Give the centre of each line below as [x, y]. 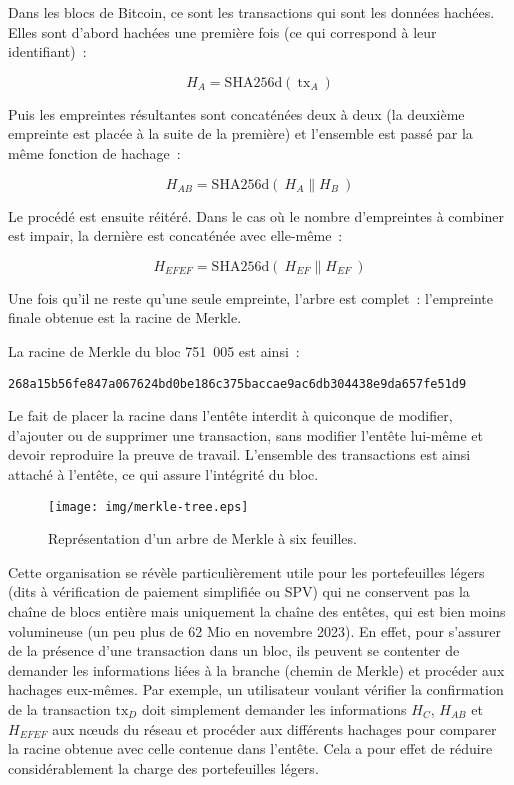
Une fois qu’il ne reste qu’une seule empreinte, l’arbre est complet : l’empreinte [251, 297]
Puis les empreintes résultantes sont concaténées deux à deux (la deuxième [236, 113]
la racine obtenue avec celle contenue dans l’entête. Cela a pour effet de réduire [250, 748]
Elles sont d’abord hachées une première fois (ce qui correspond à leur [222, 31]
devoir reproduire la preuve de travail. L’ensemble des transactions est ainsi [239, 454]
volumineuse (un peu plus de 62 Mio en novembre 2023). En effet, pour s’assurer [255, 630]
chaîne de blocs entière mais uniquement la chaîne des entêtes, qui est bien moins [257, 611]
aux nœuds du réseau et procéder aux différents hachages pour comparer [274, 728]
